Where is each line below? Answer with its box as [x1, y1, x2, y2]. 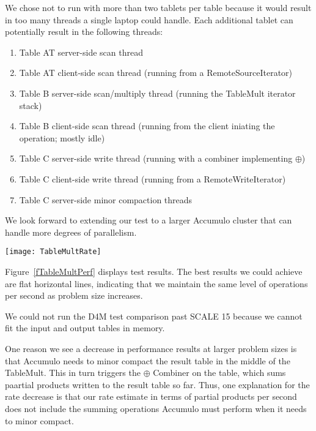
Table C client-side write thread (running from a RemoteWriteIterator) [19, 172, 286, 185]
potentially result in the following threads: [5, 25, 163, 38]
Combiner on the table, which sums [153, 366, 286, 379]
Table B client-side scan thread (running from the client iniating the [19, 119, 275, 132]
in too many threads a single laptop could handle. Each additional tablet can [5, 13, 293, 26]
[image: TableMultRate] [5, 247, 101, 257]
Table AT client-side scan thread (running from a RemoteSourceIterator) [19, 66, 293, 79]
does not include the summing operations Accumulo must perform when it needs [5, 402, 307, 414]
